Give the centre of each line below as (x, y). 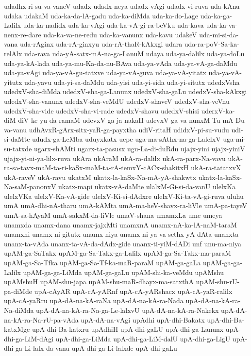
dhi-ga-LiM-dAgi (29, 338)
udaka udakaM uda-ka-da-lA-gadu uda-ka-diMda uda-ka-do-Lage (101, 15)
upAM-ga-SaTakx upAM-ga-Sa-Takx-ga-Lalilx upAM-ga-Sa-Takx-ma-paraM (118, 253)
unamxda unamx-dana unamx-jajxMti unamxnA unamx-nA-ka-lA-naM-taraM (121, 224)
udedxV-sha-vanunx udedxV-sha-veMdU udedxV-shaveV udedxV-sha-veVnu (117, 101)
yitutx (13, 82)
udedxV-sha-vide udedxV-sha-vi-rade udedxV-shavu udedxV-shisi (101, 110)
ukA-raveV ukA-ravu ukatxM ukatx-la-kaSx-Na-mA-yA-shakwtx (100, 177)
